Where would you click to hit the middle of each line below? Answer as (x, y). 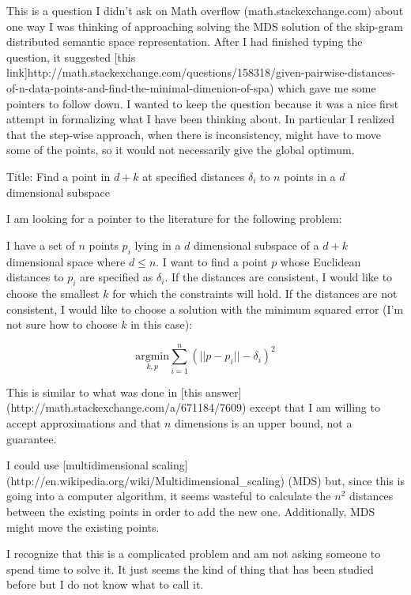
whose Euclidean (321, 261)
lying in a (158, 245)
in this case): (162, 324)
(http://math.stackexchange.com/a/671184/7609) (126, 407)
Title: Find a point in (58, 176)
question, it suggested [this (71, 56)
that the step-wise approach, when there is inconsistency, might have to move (194, 134)
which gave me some (327, 87)
